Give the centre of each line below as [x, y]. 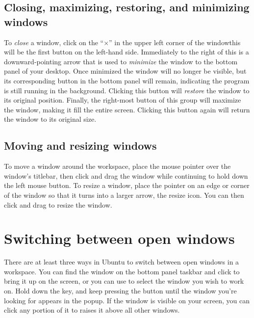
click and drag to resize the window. [58, 204]
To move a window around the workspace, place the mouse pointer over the [117, 166]
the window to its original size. [50, 119]
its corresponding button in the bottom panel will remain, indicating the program [127, 80]
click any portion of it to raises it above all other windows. [92, 310]
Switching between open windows [119, 238]
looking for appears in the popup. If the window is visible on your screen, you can [127, 300]
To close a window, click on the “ [54, 42]
